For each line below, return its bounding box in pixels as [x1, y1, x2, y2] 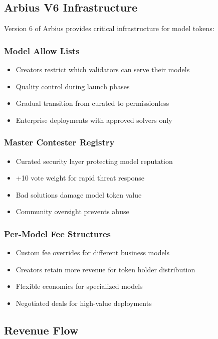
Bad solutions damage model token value [16, 189, 142, 200]
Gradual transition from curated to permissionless [16, 98, 169, 108]
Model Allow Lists [4, 44, 80, 57]
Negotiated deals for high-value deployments [16, 297, 152, 308]
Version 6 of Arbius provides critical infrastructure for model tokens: [4, 23, 214, 34]
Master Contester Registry [4, 136, 115, 148]
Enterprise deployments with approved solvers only [16, 114, 172, 125]
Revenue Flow [4, 322, 79, 337]
